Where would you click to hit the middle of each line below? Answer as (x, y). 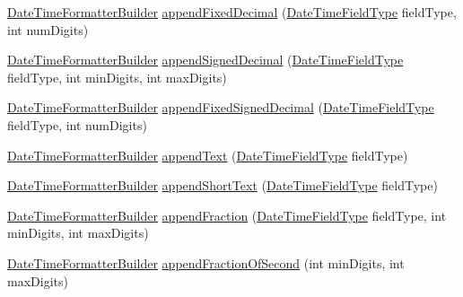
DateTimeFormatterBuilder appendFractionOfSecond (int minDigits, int (206, 262)
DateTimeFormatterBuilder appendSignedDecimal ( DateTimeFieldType (205, 60)
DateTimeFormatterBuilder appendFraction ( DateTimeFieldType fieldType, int (227, 215)
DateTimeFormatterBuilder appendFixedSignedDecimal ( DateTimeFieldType (221, 107)
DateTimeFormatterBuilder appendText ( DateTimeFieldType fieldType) (208, 155)
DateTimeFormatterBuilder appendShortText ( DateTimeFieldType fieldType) (223, 185)
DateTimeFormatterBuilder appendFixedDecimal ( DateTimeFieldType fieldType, (232, 12)
